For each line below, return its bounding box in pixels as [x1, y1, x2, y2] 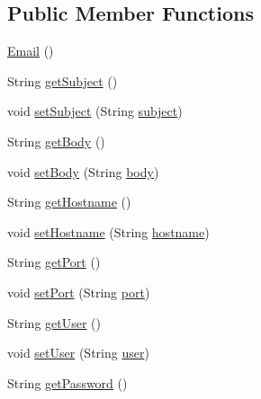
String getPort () [7, 253, 101, 271]
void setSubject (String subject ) [7, 102, 183, 120]
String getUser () [7, 313, 102, 332]
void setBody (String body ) [7, 162, 159, 181]
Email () [7, 41, 54, 60]
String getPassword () [7, 373, 128, 392]
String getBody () [7, 131, 105, 150]
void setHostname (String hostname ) [7, 222, 210, 241]
